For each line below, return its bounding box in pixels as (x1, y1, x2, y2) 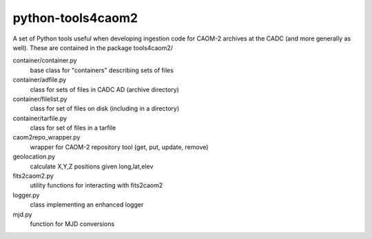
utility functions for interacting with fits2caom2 (30, 181, 163, 190)
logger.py (12, 191, 40, 199)
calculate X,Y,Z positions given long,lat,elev (30, 162, 154, 170)
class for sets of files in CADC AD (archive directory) (30, 85, 179, 93)
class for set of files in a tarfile (30, 124, 116, 132)
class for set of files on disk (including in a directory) (30, 104, 180, 113)
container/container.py (12, 56, 77, 65)
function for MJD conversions (30, 220, 115, 228)
